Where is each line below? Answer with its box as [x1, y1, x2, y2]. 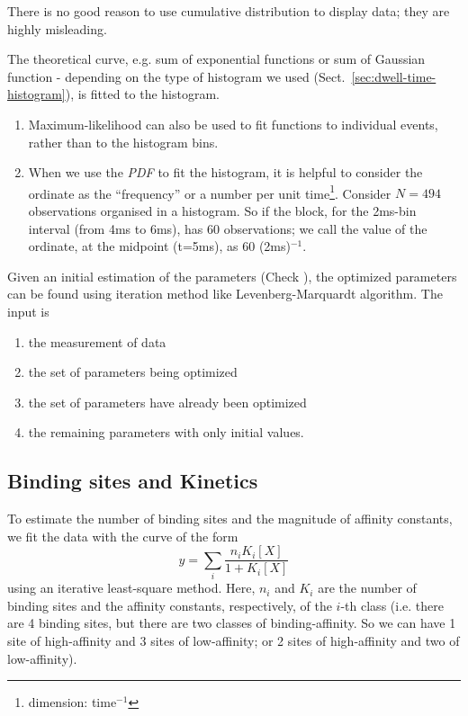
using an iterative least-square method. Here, [7, 578, 256, 597]
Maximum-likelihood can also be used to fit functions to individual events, [28, 114, 438, 133]
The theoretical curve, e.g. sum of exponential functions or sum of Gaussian [7, 49, 426, 68]
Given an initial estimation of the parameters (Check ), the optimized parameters [7, 266, 457, 285]
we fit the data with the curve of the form [7, 526, 238, 545]
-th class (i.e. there [340, 595, 444, 614]
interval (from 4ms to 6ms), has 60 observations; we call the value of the [28, 219, 427, 237]
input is [7, 301, 49, 320]
